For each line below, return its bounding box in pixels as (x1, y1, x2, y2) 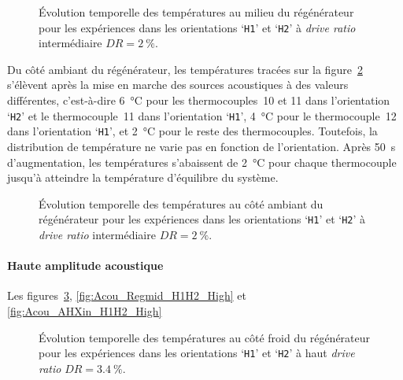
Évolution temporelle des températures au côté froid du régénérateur (39, 329, 371, 345)
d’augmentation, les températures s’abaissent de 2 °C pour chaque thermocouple (7, 153, 397, 170)
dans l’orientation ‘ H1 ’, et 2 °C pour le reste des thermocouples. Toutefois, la (7, 123, 378, 139)
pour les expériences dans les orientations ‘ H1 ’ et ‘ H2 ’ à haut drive (39, 345, 355, 361)
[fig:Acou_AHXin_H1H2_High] (7, 302, 162, 319)
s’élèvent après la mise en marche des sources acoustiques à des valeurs (7, 76, 349, 93)
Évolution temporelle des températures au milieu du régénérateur (39, 4, 354, 20)
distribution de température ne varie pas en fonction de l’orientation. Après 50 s (7, 138, 396, 154)
